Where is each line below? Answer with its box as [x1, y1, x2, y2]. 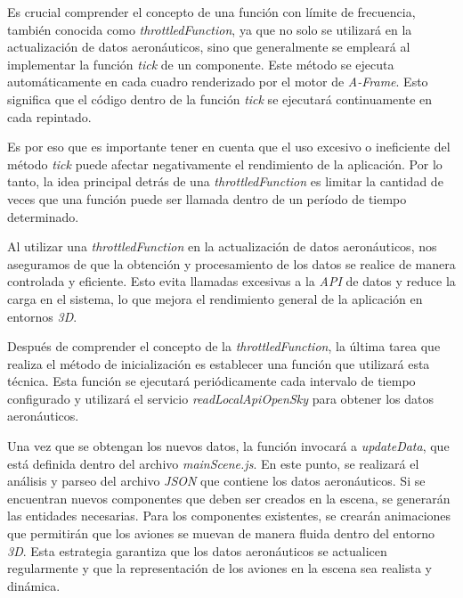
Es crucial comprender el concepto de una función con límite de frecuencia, [7, 3, 416, 20]
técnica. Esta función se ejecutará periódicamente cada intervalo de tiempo [7, 372, 416, 390]
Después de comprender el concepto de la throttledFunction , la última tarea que [7, 337, 441, 356]
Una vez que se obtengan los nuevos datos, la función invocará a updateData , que [7, 437, 450, 455]
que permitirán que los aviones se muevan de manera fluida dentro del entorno [7, 524, 435, 543]
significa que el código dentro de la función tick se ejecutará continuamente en [7, 89, 433, 108]
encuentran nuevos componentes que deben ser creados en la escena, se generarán [7, 488, 451, 507]
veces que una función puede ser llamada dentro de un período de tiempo [7, 189, 407, 208]
